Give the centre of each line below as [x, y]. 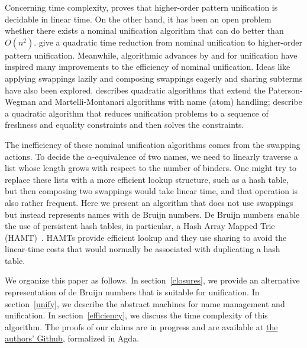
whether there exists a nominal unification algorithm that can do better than [144, 30]
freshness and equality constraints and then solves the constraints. [125, 125]
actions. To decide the [45, 156]
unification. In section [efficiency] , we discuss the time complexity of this [136, 315]
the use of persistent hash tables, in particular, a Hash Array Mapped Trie [140, 226]
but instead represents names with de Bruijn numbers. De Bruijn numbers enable [152, 214]
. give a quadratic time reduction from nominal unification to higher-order [168, 42]
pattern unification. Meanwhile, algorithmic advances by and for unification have [151, 55]
